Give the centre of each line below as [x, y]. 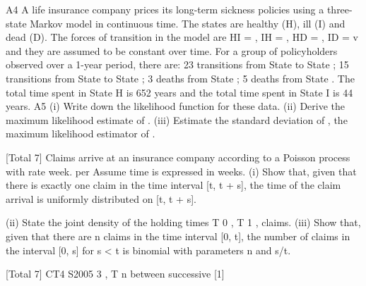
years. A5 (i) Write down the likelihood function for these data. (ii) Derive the [176, 106]
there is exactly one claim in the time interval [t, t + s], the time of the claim [173, 185]
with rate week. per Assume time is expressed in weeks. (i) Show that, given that [181, 171]
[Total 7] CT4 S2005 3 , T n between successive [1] [115, 274]
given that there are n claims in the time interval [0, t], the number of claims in [178, 236]
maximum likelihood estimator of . [81, 133]
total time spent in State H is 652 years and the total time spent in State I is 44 [179, 92]
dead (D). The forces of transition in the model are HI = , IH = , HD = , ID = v [182, 37]
